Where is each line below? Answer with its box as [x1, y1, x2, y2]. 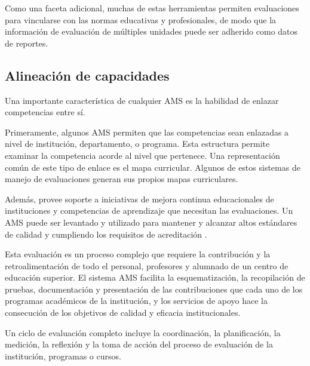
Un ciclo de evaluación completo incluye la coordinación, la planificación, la [5, 326, 281, 339]
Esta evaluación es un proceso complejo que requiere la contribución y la [5, 248, 271, 260]
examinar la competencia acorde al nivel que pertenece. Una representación [5, 149, 280, 161]
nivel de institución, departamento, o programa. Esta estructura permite [5, 137, 270, 150]
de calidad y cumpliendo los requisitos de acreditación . [5, 227, 207, 240]
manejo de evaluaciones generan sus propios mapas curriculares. [5, 173, 238, 185]
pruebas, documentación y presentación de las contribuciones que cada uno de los [5, 282, 303, 295]
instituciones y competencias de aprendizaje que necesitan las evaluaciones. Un [5, 204, 293, 217]
